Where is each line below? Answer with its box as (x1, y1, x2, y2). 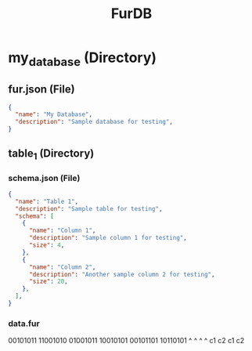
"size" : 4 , (28, 241, 65, 249)
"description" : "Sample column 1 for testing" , (28, 234, 188, 242)
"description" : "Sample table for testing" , (15, 204, 163, 212)
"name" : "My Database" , (15, 110, 92, 118)
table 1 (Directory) (8, 147, 95, 162)
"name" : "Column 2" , (28, 263, 96, 271)
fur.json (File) (8, 83, 76, 96)
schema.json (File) (8, 172, 81, 183)
